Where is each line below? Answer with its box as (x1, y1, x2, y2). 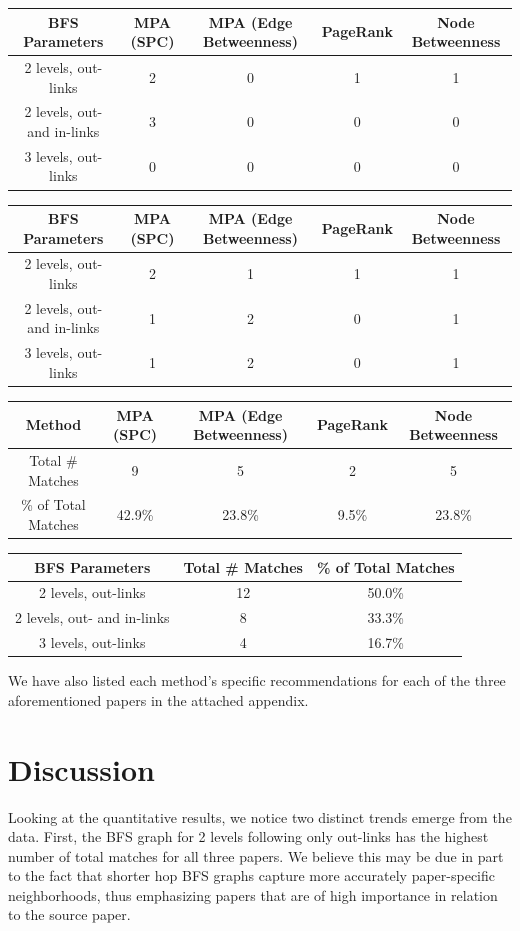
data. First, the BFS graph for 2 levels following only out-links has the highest (8, 826, 489, 847)
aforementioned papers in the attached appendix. (8, 689, 309, 710)
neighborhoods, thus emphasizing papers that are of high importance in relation (8, 884, 498, 905)
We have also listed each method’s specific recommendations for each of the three (8, 670, 506, 691)
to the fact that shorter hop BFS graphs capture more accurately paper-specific (8, 865, 496, 886)
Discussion (8, 748, 155, 789)
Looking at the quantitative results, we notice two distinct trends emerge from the (8, 806, 512, 827)
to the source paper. (8, 904, 131, 925)
